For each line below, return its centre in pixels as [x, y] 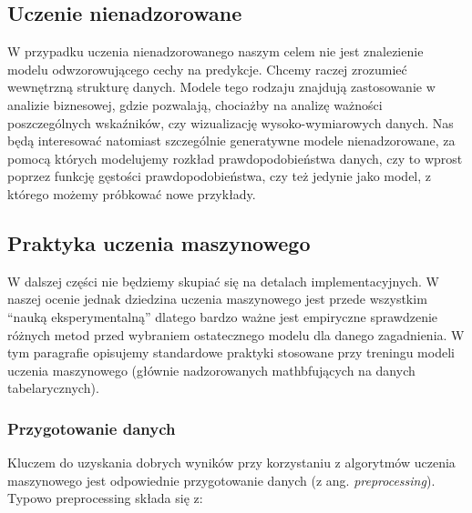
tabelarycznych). [53, 388]
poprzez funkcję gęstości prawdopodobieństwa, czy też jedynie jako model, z [220, 176]
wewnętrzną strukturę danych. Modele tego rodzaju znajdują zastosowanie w [221, 87]
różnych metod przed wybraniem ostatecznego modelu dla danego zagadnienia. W [236, 334]
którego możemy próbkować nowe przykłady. [132, 193]
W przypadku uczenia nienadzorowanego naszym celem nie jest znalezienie [215, 51]
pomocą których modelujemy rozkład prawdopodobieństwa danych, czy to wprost [235, 158]
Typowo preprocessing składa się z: [105, 498]
